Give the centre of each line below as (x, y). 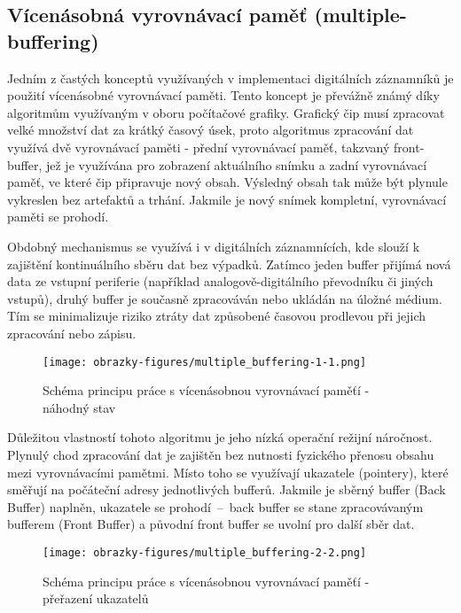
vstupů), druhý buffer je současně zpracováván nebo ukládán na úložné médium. (225, 298)
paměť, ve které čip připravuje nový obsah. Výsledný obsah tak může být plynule (227, 182)
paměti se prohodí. (58, 217)
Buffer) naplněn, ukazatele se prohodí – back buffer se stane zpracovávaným (215, 506)
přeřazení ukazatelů (96, 598)
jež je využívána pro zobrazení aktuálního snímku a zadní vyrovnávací (236, 164)
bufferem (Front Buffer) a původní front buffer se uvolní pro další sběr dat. (211, 524)
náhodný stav (79, 407)
